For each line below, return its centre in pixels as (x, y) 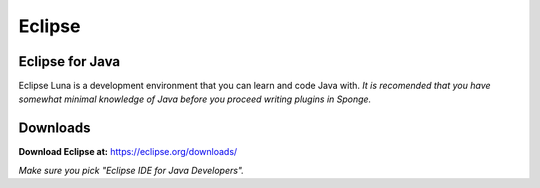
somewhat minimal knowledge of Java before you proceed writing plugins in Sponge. (195, 99)
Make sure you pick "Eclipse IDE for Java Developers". (131, 170)
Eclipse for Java (69, 61)
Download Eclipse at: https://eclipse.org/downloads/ (128, 152)
